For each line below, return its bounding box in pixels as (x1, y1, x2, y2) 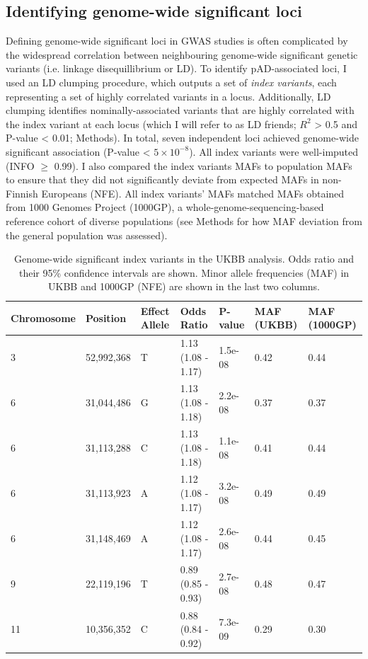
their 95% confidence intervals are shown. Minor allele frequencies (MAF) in (18, 265, 350, 280)
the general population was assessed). (6, 227, 168, 242)
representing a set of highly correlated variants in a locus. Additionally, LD (6, 88, 331, 103)
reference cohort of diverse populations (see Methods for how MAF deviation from (6, 213, 362, 228)
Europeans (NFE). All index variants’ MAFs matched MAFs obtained (41, 185, 345, 200)
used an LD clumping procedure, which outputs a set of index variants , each (6, 74, 337, 89)
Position (85, 310, 127, 325)
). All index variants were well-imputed (189, 144, 359, 159)
